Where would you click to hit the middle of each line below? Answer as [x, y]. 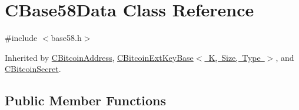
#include [21, 38]
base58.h [66, 38]
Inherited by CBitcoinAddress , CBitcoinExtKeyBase [99, 57]
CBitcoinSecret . [33, 69]
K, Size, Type [235, 57]
